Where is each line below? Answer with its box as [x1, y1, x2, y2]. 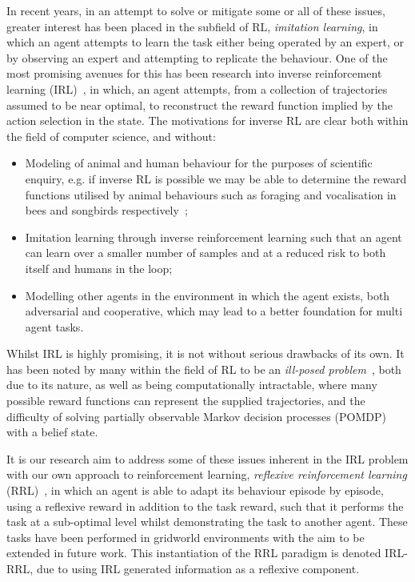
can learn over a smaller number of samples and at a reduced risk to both [25, 244, 386, 261]
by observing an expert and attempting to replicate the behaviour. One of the [6, 49, 388, 66]
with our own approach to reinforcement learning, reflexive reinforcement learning [6, 466, 407, 483]
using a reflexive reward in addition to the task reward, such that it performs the [6, 497, 404, 514]
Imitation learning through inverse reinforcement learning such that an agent [25, 228, 402, 245]
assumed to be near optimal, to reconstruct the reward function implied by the [6, 96, 393, 113]
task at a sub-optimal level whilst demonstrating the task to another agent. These [6, 513, 408, 530]
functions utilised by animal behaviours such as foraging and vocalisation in [25, 186, 397, 203]
